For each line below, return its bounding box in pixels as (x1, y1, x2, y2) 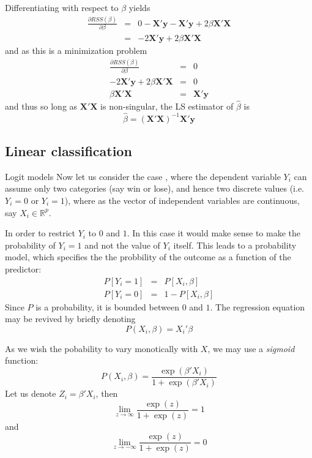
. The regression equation (210, 300, 305, 313)
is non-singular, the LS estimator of (100, 99, 234, 112)
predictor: (5, 262, 42, 275)
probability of (5, 238, 56, 251)
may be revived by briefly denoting (5, 312, 136, 325)
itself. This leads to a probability (173, 238, 297, 251)
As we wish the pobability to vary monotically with (5, 342, 198, 355)
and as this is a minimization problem (5, 44, 147, 57)
